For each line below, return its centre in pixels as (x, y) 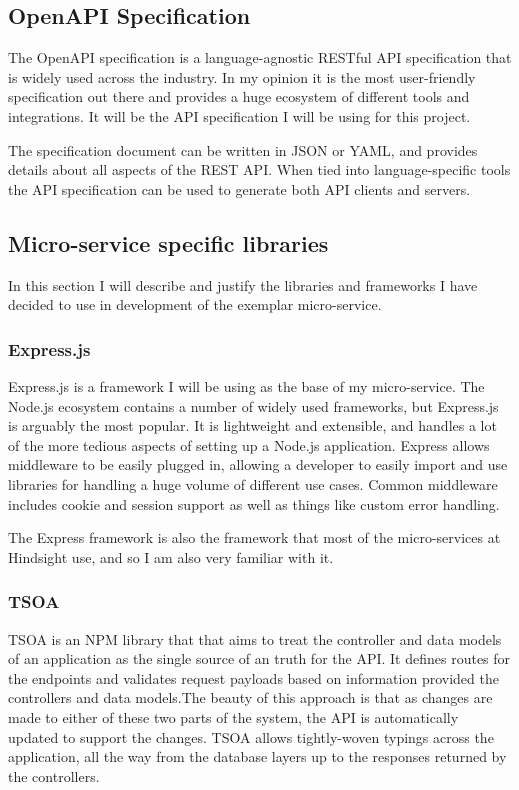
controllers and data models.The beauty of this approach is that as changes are (250, 697)
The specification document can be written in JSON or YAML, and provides (243, 149)
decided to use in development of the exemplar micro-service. (195, 304)
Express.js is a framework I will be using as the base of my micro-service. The (246, 385)
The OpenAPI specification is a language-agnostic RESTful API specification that (260, 57)
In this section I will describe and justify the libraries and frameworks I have (243, 284)
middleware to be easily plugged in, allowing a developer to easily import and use (258, 464)
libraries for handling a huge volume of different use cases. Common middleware (253, 483)
